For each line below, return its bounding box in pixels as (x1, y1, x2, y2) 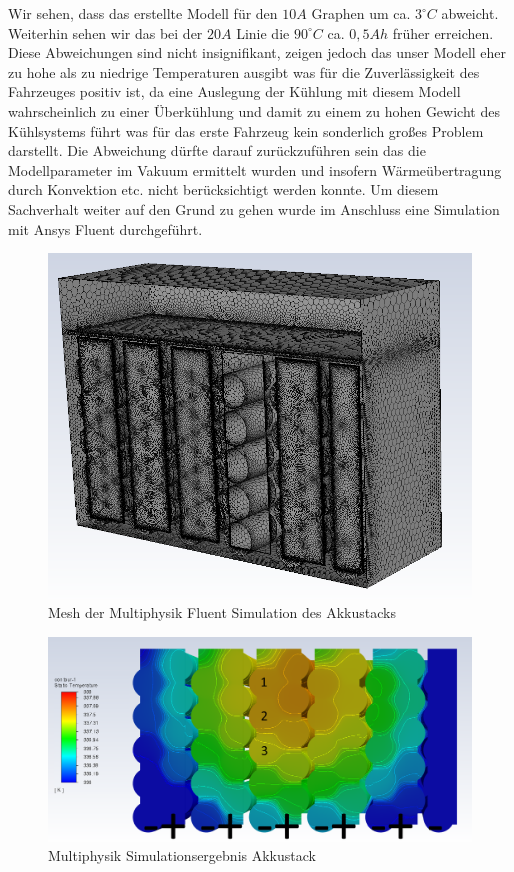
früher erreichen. (392, 22, 494, 43)
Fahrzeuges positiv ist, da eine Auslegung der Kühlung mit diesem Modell (8, 81, 461, 102)
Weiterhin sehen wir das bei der (8, 22, 203, 43)
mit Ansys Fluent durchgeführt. (8, 218, 203, 239)
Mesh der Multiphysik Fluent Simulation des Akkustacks (48, 602, 396, 623)
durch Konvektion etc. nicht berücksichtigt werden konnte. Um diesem (8, 179, 439, 200)
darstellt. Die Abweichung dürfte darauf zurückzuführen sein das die (8, 140, 426, 161)
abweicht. (441, 3, 499, 23)
